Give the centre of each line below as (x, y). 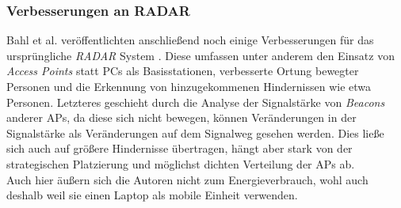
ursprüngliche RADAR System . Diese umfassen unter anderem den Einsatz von (200, 55)
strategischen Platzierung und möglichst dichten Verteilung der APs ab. (181, 163)
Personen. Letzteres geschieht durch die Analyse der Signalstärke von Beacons (196, 102)
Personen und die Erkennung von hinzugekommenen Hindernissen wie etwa (189, 86)
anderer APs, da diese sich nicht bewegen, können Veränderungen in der (181, 117)
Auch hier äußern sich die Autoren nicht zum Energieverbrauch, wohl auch (187, 179)
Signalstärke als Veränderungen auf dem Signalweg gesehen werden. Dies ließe (195, 132)
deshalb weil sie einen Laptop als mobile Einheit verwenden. (152, 195)
